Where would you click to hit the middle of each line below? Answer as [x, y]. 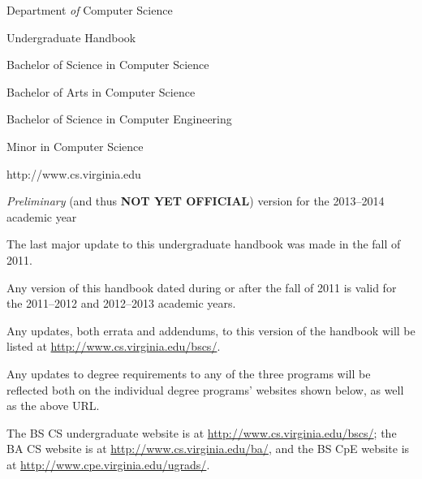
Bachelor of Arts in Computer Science [101, 91]
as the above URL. [53, 406]
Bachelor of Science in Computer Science [108, 65]
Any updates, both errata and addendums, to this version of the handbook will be [211, 330]
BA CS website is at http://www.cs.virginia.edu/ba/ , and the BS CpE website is [208, 449]
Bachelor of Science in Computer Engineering [119, 119]
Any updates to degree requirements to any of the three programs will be [189, 373]
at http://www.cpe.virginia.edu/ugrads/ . [108, 464]
